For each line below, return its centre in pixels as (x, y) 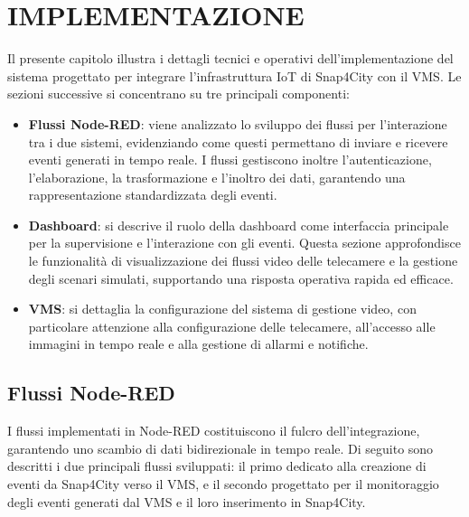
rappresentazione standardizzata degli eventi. (153, 195)
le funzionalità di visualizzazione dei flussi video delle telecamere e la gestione (243, 261)
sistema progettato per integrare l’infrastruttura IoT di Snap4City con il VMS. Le (234, 75)
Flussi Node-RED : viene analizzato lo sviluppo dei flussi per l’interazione (238, 123)
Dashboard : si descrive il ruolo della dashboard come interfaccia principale (239, 225)
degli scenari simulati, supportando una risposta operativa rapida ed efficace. (241, 278)
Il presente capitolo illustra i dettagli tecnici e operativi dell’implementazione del (230, 58)
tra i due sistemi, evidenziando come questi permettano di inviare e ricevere (238, 141)
